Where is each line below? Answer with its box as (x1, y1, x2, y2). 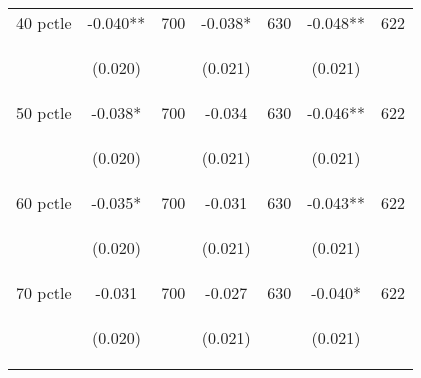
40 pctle (16, 11, 72, 34)
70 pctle (16, 281, 72, 304)
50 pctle (16, 101, 72, 124)
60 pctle (16, 191, 72, 214)
